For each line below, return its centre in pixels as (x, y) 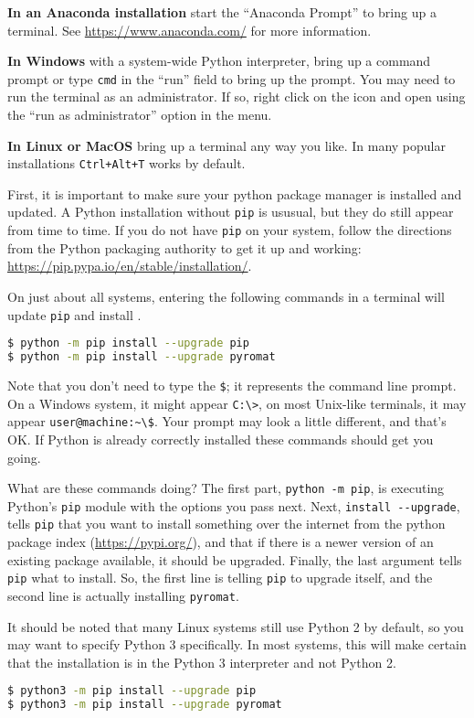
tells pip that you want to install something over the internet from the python (226, 524)
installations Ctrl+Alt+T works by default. (126, 163)
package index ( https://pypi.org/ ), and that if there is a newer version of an (221, 542)
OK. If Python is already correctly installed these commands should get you (221, 439)
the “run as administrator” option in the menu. (140, 115)
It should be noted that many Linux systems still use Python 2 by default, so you (236, 626)
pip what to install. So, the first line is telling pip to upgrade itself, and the (220, 578)
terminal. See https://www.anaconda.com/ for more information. (190, 30)
